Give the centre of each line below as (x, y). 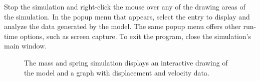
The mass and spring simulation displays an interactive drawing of (126, 62)
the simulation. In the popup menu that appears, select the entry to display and (127, 16)
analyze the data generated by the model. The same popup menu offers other (122, 26)
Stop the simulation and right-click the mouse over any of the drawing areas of (125, 6)
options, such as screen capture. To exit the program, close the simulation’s (135, 36)
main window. (26, 46)
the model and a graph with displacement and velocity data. (117, 72)
